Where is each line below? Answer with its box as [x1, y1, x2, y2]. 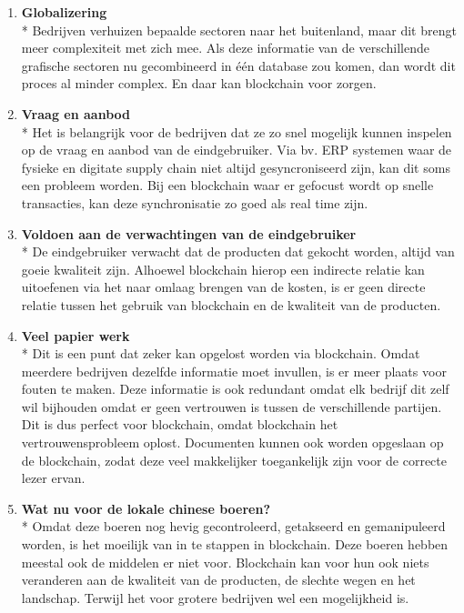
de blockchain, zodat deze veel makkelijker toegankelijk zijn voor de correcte [21, 450, 447, 469]
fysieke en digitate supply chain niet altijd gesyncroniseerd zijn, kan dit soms [21, 157, 450, 176]
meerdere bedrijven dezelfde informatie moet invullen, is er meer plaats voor [21, 361, 447, 380]
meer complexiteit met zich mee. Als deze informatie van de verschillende [21, 38, 429, 57]
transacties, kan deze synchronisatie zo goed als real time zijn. [21, 193, 368, 212]
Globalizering [21, 3, 107, 21]
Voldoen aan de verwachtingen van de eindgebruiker [21, 224, 357, 243]
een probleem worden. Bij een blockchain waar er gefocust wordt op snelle [21, 176, 434, 195]
